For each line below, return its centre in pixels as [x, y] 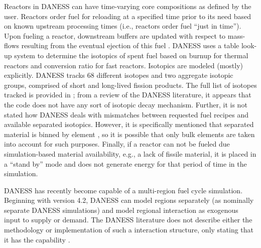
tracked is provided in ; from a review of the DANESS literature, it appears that [128, 95]
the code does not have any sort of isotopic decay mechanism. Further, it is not [126, 104]
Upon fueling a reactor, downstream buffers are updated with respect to [115, 35]
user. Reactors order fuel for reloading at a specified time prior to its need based [128, 16]
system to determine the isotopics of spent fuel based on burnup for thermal [131, 55]
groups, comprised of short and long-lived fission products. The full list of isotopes [130, 85]
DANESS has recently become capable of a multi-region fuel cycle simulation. [123, 190]
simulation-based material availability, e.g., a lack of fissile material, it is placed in [130, 153]
